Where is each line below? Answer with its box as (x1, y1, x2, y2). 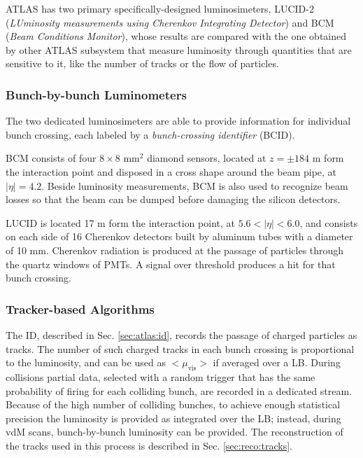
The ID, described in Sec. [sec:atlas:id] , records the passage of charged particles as (6, 327, 357, 342)
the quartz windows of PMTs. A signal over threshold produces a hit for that (6, 256, 336, 271)
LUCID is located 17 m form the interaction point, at (6, 215, 235, 230)
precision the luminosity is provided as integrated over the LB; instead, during (6, 410, 341, 425)
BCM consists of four (6, 151, 97, 165)
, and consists (299, 215, 358, 230)
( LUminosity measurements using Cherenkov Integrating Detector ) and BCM (6, 15, 334, 29)
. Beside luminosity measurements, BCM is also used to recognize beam (41, 178, 348, 193)
